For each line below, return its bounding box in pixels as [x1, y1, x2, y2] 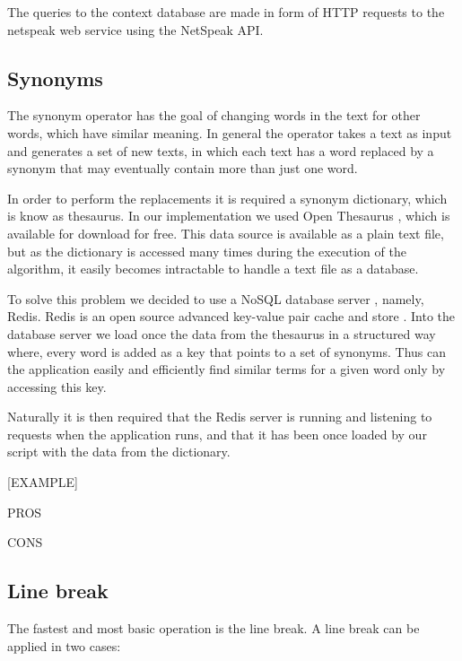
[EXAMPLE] [7, 473, 78, 491]
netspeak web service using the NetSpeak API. [7, 20, 264, 39]
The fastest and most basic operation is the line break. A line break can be [7, 619, 420, 638]
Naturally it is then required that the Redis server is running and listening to [7, 407, 432, 426]
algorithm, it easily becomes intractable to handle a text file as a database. [7, 259, 419, 278]
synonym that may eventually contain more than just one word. [7, 159, 358, 178]
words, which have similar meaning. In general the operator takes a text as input [7, 123, 452, 142]
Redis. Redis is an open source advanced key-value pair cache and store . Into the [7, 307, 456, 326]
